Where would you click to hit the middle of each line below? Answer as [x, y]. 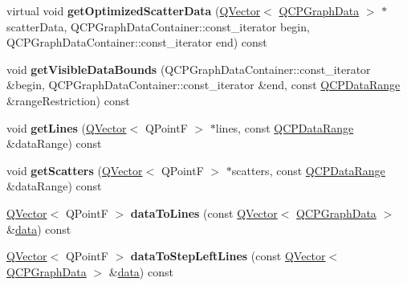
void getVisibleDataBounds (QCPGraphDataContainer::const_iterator [189, 69]
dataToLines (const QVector [204, 212]
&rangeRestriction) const [68, 100]
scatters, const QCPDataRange [308, 170]
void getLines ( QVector [67, 127]
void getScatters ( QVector [75, 170]
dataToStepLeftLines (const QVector [228, 256]
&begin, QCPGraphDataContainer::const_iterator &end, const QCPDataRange [203, 85]
